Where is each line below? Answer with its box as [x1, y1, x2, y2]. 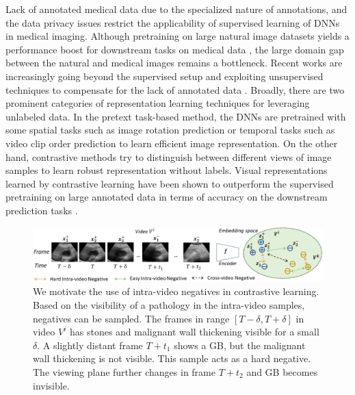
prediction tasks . [5, 203, 78, 217]
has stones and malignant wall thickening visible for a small [69, 324, 319, 339]
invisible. [33, 378, 70, 392]
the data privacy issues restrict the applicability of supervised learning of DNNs [5, 15, 340, 29]
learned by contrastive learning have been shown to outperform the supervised [5, 176, 334, 190]
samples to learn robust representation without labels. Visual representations [5, 163, 328, 177]
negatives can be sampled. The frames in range [33, 311, 230, 325]
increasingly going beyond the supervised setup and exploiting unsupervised [5, 68, 324, 83]
